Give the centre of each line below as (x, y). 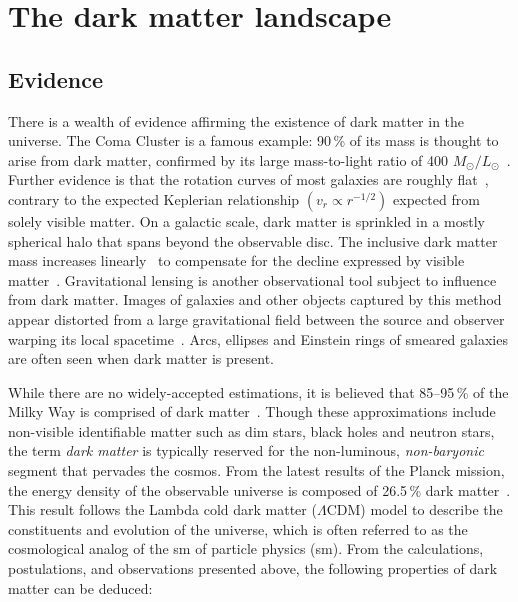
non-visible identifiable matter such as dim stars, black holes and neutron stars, (251, 430)
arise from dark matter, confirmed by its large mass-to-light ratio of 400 (228, 159)
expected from (436, 198)
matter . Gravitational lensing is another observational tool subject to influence (252, 279)
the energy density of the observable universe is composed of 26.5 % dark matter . (259, 489)
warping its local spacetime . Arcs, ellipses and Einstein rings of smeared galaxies (258, 338)
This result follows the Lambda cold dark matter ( (162, 509)
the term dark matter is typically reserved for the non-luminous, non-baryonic (246, 450)
